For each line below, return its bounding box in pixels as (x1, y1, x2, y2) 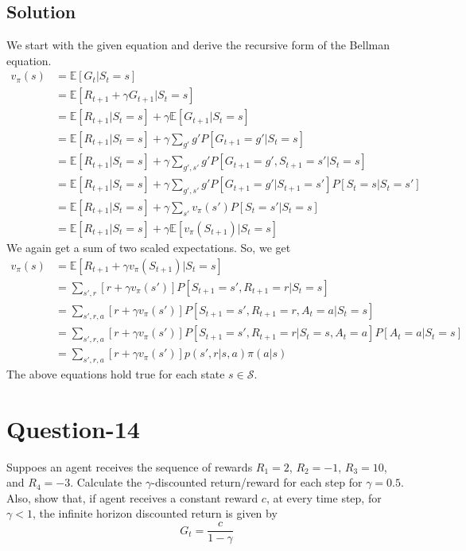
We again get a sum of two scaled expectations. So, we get (6, 239, 291, 256)
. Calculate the (70, 474, 142, 491)
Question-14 (6, 412, 140, 444)
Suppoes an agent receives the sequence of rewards (6, 458, 253, 475)
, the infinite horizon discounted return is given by (32, 505, 278, 522)
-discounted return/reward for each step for (151, 474, 363, 491)
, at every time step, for (266, 489, 382, 506)
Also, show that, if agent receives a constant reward (6, 489, 258, 506)
